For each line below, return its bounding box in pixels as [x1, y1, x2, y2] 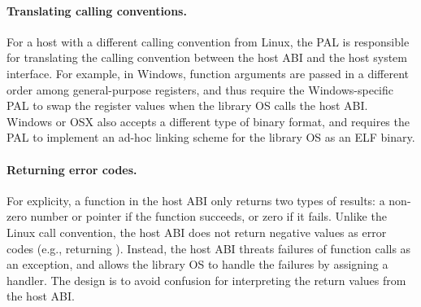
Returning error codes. [7, 160, 137, 178]
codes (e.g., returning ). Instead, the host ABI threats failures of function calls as [7, 239, 411, 257]
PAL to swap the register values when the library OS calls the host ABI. [7, 97, 368, 114]
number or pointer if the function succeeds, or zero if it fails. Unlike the [30, 208, 387, 225]
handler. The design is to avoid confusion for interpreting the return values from [7, 271, 406, 288]
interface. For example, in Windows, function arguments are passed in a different [7, 64, 409, 81]
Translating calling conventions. [7, 2, 187, 19]
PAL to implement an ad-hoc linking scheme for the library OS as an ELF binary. [7, 129, 415, 146]
